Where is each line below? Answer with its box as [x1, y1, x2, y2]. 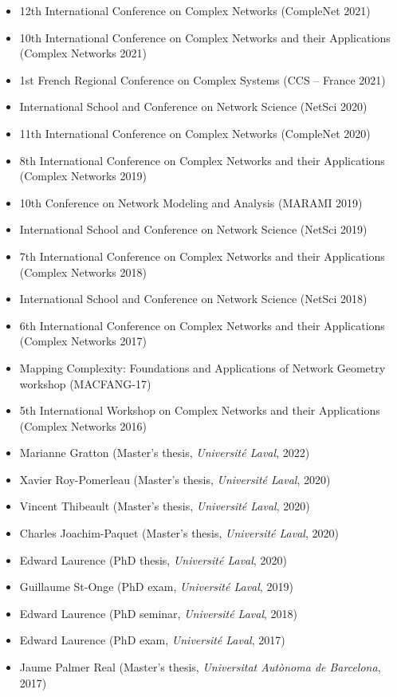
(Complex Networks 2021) [19, 45, 147, 61]
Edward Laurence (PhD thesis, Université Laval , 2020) [19, 551, 287, 568]
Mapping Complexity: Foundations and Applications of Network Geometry [19, 359, 386, 376]
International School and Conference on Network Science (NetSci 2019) [19, 221, 368, 238]
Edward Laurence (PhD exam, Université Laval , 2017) [19, 632, 285, 648]
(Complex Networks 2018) [19, 263, 147, 280]
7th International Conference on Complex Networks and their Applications [19, 247, 385, 264]
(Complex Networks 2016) [19, 417, 147, 434]
